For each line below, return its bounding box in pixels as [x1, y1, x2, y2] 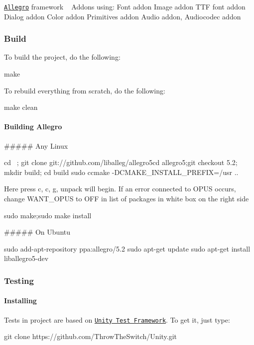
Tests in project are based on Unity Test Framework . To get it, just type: [4, 314, 230, 325]
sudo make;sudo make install [4, 210, 92, 220]
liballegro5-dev [4, 253, 49, 263]
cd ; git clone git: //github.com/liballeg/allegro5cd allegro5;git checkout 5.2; [4, 157, 238, 168]
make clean [4, 102, 38, 112]
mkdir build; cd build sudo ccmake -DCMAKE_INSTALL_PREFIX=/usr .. [4, 167, 239, 177]
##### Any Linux [4, 140, 68, 151]
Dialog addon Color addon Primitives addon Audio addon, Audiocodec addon [4, 11, 241, 21]
